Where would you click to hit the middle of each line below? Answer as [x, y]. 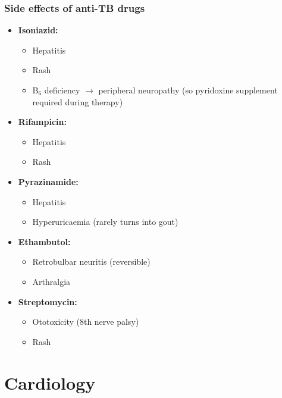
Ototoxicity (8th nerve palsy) [86, 322]
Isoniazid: [38, 30]
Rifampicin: [42, 122]
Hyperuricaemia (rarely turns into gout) [105, 222]
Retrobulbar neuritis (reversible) [91, 261]
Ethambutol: [44, 241]
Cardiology [50, 382]
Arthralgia [51, 281]
